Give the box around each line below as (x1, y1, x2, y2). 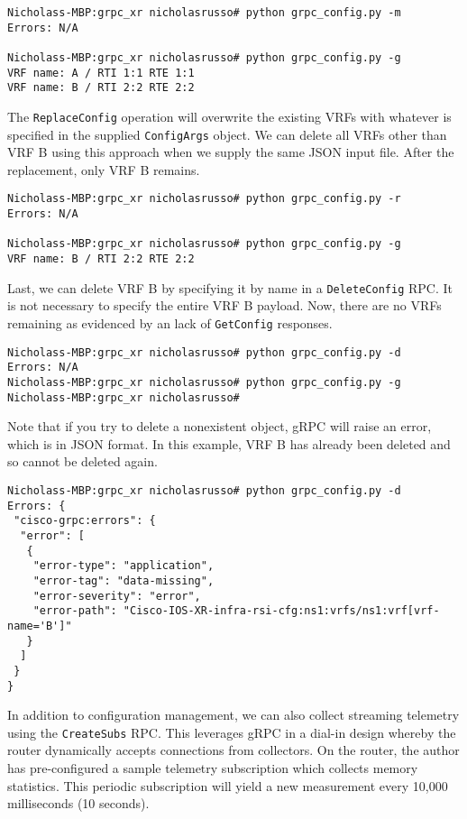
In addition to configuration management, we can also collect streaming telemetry (7, 705, 460, 724)
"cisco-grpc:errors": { (14, 514, 156, 528)
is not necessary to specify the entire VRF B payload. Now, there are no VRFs (7, 296, 442, 315)
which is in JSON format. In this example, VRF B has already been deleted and (7, 434, 451, 453)
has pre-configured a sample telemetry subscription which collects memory (7, 759, 418, 778)
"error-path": (32, 604, 117, 618)
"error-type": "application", (32, 559, 215, 573)
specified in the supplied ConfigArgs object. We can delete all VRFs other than (7, 124, 447, 143)
